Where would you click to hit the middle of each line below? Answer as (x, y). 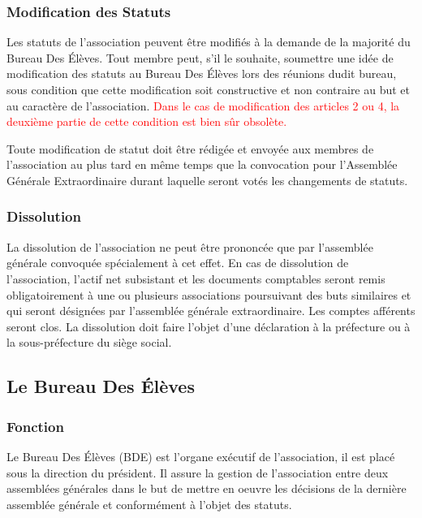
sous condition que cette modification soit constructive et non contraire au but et (209, 89)
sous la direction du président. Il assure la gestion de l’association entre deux (198, 472)
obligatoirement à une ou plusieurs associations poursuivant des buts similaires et (209, 294)
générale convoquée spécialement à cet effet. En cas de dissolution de (178, 263)
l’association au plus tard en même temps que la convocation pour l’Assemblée (202, 164)
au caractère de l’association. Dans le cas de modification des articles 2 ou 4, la (203, 105)
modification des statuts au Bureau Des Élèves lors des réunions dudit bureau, (202, 73)
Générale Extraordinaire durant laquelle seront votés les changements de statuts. (207, 180)
